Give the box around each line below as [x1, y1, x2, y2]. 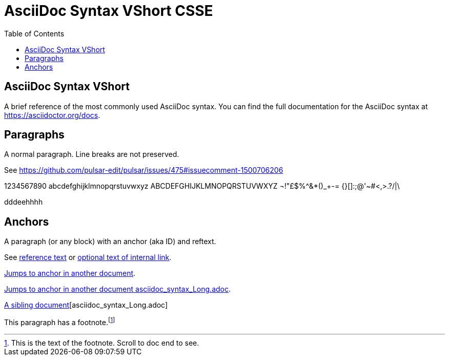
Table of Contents [4, 29, 65, 38]
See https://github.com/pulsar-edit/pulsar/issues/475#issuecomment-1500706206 [4, 166, 283, 175]
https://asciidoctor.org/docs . [4, 110, 100, 119]
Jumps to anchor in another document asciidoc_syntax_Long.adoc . [4, 285, 231, 294]
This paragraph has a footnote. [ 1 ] [4, 316, 115, 327]
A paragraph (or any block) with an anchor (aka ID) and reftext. [4, 237, 216, 246]
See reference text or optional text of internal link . [4, 253, 172, 262]
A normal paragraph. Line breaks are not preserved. [4, 150, 179, 159]
